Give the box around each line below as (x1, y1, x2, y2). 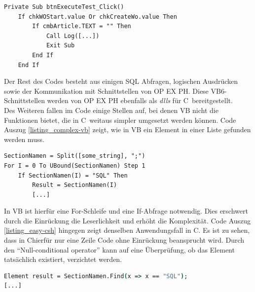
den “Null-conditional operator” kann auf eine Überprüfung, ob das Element (4, 244, 235, 255)
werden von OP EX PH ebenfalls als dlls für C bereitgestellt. (47, 95, 233, 106)
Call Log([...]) (46, 32, 100, 39)
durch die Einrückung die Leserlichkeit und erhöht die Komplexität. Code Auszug (4, 215, 251, 225)
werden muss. (4, 134, 44, 144)
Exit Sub (46, 42, 75, 49)
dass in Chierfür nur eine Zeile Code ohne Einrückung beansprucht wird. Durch (4, 235, 245, 245)
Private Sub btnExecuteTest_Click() (4, 3, 124, 10)
